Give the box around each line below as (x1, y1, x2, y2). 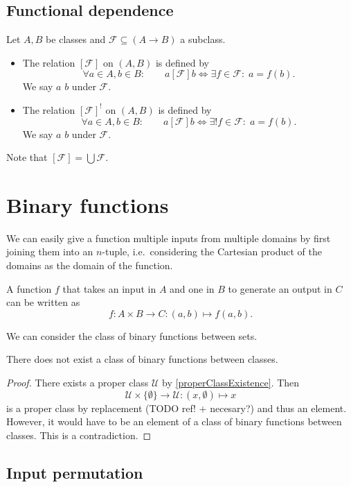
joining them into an (6, 244, 93, 259)
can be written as (6, 295, 80, 309)
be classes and (46, 32, 106, 46)
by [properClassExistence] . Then (162, 375, 300, 390)
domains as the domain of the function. (6, 258, 173, 273)
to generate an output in (228, 281, 332, 296)
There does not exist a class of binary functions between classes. (6, 352, 278, 366)
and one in (170, 281, 215, 296)
